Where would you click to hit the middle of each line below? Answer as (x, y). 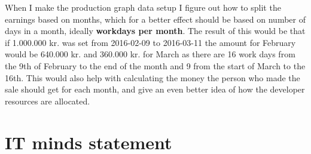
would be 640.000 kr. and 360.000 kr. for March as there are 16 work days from (150, 54)
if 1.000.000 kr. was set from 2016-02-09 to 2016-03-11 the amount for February (150, 42)
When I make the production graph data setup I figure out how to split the (143, 7)
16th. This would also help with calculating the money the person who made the (153, 77)
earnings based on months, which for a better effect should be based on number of (155, 19)
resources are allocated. (48, 101)
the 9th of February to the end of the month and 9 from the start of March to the (155, 65)
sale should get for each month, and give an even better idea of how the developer (155, 89)
